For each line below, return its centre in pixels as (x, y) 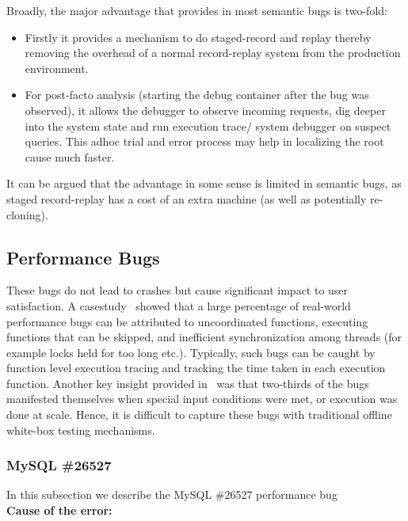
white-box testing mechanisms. (81, 430)
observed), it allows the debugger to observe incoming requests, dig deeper (205, 110)
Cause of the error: (59, 510)
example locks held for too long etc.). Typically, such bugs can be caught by (191, 352)
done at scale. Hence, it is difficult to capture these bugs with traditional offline (199, 415)
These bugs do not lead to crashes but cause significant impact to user (177, 290)
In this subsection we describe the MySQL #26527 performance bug (172, 494)
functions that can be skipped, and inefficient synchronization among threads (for (204, 337)
